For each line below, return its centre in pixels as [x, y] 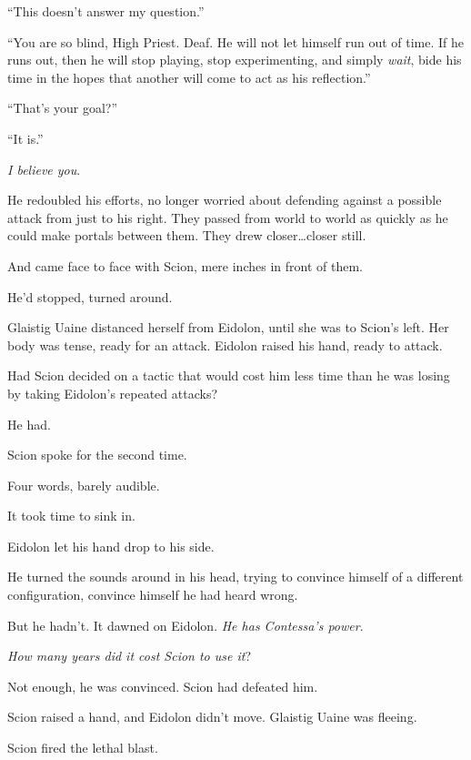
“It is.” [25, 138]
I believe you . [44, 169]
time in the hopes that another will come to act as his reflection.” [189, 77]
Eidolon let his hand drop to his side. [111, 546]
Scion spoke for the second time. [97, 455]
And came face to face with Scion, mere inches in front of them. [185, 265]
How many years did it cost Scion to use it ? [130, 656]
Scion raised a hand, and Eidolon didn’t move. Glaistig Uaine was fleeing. [212, 717]
